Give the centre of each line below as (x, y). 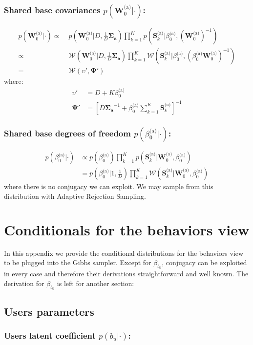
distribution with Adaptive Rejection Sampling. (75, 196)
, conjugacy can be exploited (204, 262)
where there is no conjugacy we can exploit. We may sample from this (109, 186)
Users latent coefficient (50, 335)
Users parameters (49, 311)
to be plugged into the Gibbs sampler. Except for (78, 262)
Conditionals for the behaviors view (127, 229)
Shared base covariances (52, 10)
